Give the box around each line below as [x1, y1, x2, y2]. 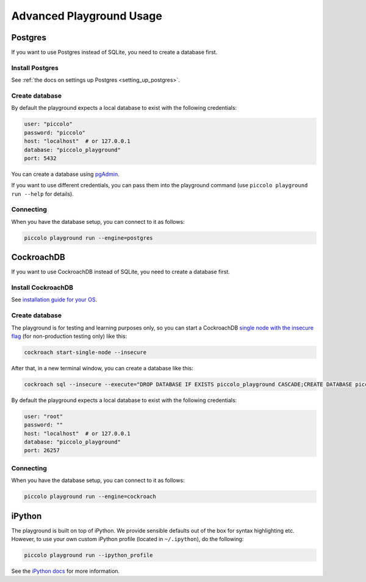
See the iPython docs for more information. [11, 567, 120, 575]
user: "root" [24, 412, 63, 420]
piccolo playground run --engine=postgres [24, 234, 153, 241]
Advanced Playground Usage [11, 9, 163, 23]
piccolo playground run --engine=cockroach [24, 493, 157, 500]
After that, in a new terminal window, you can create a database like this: [11, 364, 193, 372]
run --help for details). [11, 190, 74, 198]
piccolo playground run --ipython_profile [24, 552, 153, 559]
